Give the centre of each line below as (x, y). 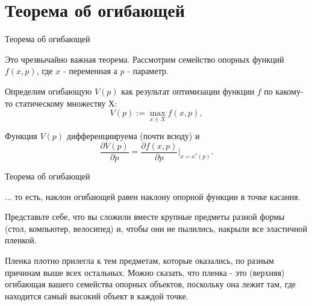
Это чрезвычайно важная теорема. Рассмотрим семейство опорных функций (145, 59)
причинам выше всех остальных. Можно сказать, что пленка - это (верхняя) (145, 272)
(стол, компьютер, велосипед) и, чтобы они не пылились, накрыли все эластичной (156, 228)
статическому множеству (61, 103)
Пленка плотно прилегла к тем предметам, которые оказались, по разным (139, 260)
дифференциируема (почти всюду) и (133, 136)
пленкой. (21, 240)
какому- (289, 91)
